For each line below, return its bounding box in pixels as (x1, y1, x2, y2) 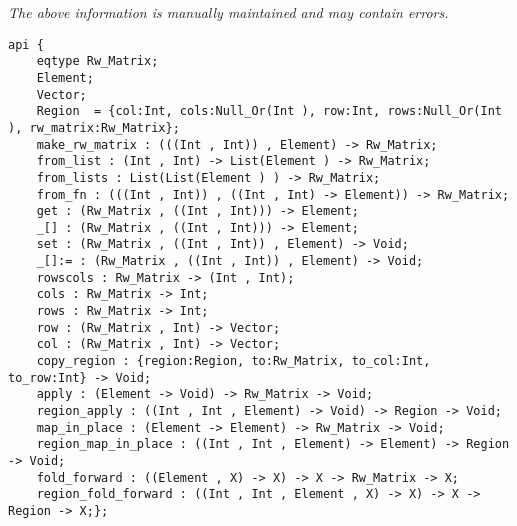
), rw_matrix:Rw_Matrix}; (8, 120, 180, 135)
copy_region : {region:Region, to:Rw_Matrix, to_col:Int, (36, 354, 431, 369)
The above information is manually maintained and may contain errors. (8, 2, 449, 22)
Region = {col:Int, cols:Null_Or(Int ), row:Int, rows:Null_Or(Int (36, 104, 502, 119)
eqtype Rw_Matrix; (36, 54, 159, 69)
